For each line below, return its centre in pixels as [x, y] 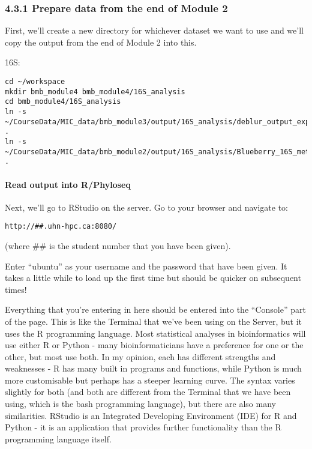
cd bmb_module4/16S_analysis [63, 102]
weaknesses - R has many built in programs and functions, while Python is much [153, 368]
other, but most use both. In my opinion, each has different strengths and [140, 356]
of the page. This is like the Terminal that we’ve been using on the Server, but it [153, 321]
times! [16, 289]
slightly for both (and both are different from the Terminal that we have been [148, 392]
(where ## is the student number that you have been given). [118, 245]
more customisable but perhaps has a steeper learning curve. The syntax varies [150, 380]
